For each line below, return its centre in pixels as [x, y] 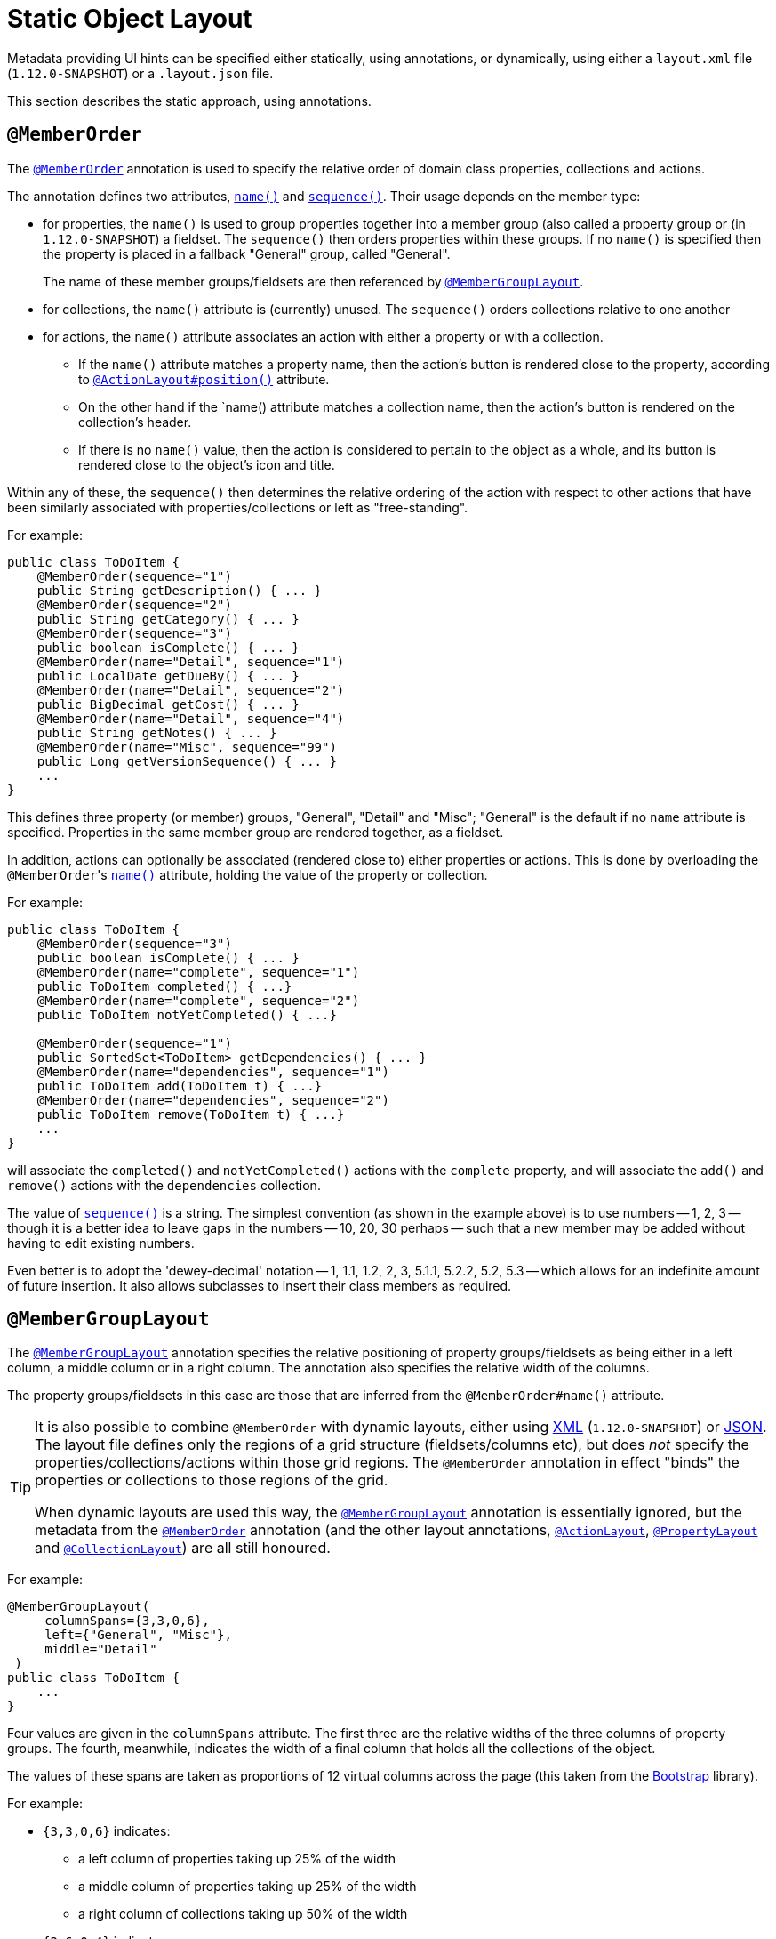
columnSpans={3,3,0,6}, [127, 1621]
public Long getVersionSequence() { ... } [187, 761]
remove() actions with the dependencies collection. [164, 1185]
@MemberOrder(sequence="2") [134, 604]
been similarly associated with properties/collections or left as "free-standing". [238, 507]
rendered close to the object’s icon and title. [207, 464]
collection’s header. [135, 422]
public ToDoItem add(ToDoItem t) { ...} [180, 1086]
